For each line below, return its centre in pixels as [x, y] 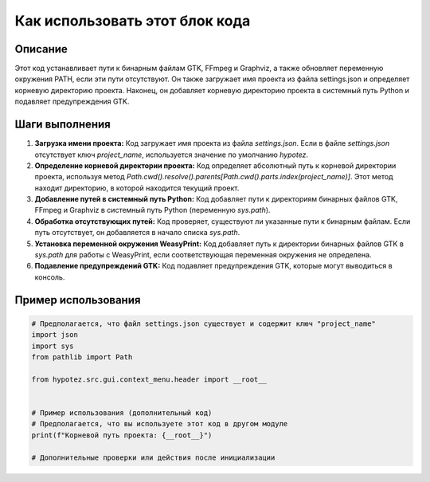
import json [55, 335]
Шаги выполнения [63, 125]
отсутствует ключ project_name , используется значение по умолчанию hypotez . [172, 155]
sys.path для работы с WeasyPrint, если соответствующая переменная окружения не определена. [203, 255]
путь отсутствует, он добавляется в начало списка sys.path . [137, 233]
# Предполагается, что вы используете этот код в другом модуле [160, 424]
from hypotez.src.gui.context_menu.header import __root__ [149, 379]
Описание [41, 49]
